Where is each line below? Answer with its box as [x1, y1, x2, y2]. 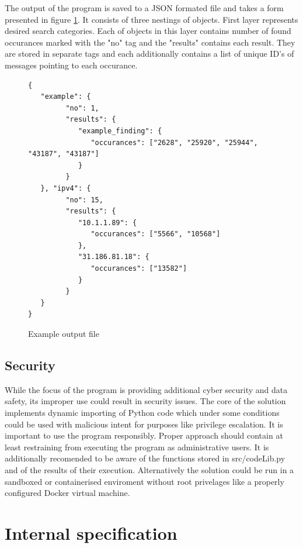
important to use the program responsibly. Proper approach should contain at [5, 429, 283, 442]
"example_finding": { [78, 126, 162, 135]
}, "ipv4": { [40, 184, 91, 192]
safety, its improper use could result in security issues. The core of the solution [5, 395, 286, 407]
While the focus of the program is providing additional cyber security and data [5, 383, 288, 395]
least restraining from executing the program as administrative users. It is [5, 440, 269, 453]
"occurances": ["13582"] [90, 264, 187, 273]
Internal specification [5, 521, 177, 544]
